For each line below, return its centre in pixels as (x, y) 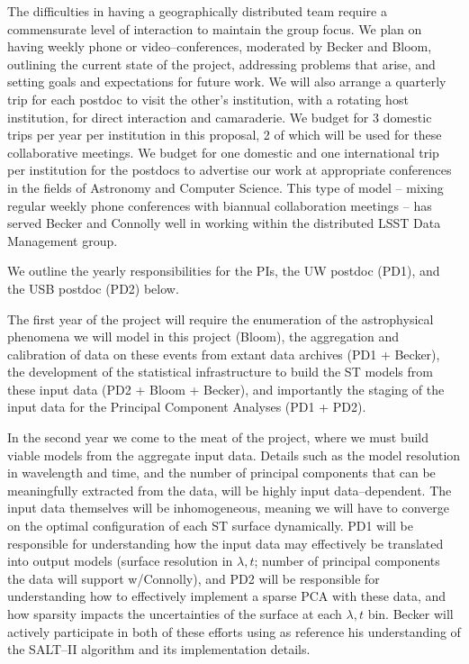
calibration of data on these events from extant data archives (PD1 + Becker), (224, 354)
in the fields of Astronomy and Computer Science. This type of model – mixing (225, 187)
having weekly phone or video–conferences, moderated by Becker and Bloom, (220, 46)
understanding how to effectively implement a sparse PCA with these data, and (227, 596)
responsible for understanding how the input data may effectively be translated (225, 543)
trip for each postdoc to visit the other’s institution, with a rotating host (208, 99)
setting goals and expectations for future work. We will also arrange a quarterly (227, 82)
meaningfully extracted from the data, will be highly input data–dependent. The (230, 490)
